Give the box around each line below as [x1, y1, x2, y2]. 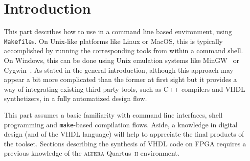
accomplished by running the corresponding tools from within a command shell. [4, 45, 243, 56]
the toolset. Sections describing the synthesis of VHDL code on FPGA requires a [4, 138, 247, 148]
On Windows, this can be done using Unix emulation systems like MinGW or [4, 55, 239, 65]
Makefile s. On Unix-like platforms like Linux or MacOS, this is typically [4, 36, 223, 46]
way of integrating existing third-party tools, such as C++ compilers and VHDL [4, 83, 245, 94]
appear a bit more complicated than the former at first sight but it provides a [4, 74, 237, 84]
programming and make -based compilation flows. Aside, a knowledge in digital [4, 119, 238, 129]
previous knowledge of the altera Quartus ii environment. [4, 148, 180, 158]
